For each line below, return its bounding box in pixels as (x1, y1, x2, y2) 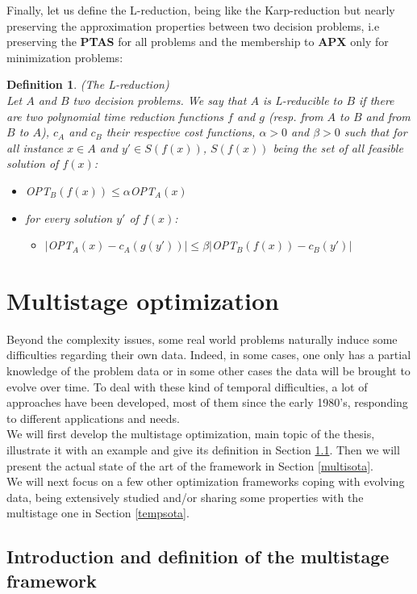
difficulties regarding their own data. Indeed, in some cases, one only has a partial (6, 346, 411, 363)
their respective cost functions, (106, 123, 256, 140)
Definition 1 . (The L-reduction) (6, 76, 169, 93)
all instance (6, 139, 64, 156)
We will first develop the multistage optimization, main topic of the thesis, (6, 425, 375, 442)
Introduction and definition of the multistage (6, 544, 390, 569)
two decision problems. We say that (73, 91, 247, 108)
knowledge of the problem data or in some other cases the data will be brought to (6, 362, 411, 379)
